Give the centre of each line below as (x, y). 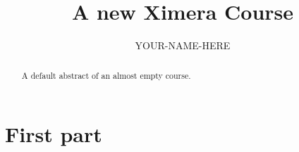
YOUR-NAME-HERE (183, 45)
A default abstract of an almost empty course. (106, 75)
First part (54, 134)
